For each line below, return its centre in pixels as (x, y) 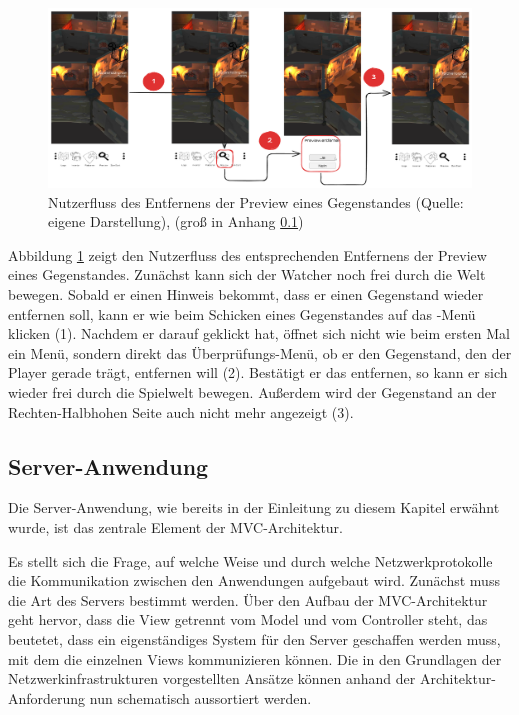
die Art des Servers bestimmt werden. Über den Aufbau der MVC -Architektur (248, 599)
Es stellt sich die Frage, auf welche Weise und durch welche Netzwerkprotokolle (250, 560)
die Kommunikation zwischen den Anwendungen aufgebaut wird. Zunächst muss (254, 580)
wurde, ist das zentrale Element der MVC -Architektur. (175, 527)
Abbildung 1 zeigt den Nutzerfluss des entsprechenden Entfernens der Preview (247, 254)
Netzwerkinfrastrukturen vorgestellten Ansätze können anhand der (212, 678)
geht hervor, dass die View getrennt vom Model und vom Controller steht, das (248, 619)
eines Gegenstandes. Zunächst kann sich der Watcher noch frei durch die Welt (247, 274)
